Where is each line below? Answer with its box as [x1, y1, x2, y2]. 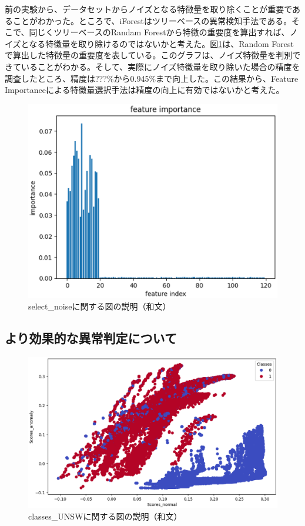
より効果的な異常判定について [5, 328, 177, 347]
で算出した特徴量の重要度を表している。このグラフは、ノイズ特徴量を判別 [5, 49, 293, 61]
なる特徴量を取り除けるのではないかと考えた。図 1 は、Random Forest [29, 37, 294, 49]
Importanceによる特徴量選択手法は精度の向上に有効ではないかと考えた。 [5, 84, 284, 96]
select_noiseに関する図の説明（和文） [28, 299, 171, 312]
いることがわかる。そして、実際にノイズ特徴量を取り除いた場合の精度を [21, 60, 300, 72]
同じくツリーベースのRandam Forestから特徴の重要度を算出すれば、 [29, 26, 290, 38]
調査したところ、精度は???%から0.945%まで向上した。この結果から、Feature [5, 72, 299, 84]
